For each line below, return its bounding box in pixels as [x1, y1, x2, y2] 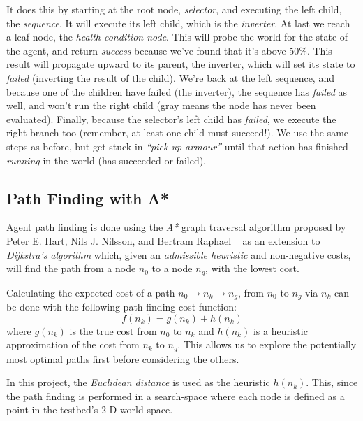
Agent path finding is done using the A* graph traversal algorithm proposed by [6, 220, 346, 234]
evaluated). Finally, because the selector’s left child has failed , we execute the [6, 111, 336, 126]
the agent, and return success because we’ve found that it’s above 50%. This [6, 43, 332, 57]
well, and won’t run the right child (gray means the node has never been [6, 98, 316, 113]
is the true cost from [69, 323, 157, 338]
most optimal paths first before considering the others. [6, 351, 239, 366]
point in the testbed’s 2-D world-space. [6, 402, 173, 417]
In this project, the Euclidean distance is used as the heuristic [6, 375, 270, 390]
